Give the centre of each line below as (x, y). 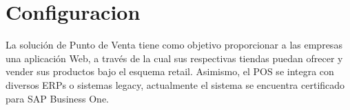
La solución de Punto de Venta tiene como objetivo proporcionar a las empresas (174, 45)
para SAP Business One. (57, 98)
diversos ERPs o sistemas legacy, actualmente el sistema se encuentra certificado (175, 84)
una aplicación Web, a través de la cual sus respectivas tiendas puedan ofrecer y (174, 58)
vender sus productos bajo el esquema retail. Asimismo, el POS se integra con (170, 71)
